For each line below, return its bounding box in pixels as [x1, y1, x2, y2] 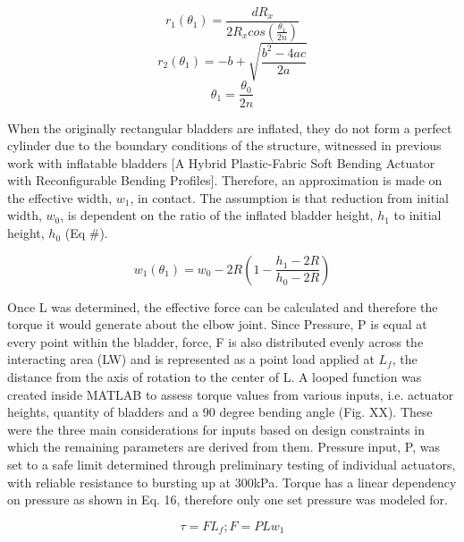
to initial [393, 206, 442, 224]
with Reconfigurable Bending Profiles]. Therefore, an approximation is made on [7, 171, 443, 190]
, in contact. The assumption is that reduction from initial [130, 188, 449, 207]
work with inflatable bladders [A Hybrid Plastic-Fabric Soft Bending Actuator [7, 153, 435, 172]
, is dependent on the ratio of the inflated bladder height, [60, 206, 374, 224]
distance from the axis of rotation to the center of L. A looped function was [7, 368, 422, 386]
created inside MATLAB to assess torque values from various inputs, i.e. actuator [7, 385, 454, 403]
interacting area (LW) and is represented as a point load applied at [7, 350, 375, 368]
